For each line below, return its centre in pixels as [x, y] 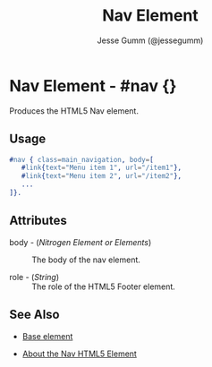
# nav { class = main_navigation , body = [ [81, 159]
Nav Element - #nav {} [93, 85]
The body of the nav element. [86, 260]
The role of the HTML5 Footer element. [104, 286]
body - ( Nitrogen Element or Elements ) [81, 242]
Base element [47, 336]
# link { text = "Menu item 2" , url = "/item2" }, [101, 176]
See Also [34, 315]
